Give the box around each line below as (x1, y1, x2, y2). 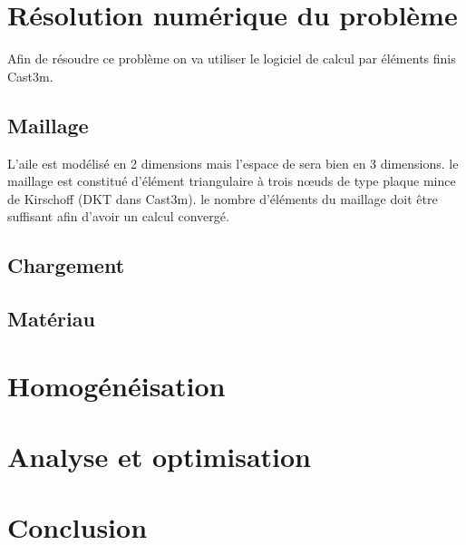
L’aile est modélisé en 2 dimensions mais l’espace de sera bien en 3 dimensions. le (7, 153, 459, 172)
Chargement (7, 251, 125, 279)
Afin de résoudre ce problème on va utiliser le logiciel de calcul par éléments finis (7, 49, 456, 68)
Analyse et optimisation (7, 438, 311, 475)
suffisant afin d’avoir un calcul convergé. (7, 207, 229, 226)
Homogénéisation (7, 366, 226, 404)
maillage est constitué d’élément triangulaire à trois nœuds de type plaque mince (7, 171, 456, 190)
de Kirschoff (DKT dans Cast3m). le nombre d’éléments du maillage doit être (7, 189, 438, 208)
